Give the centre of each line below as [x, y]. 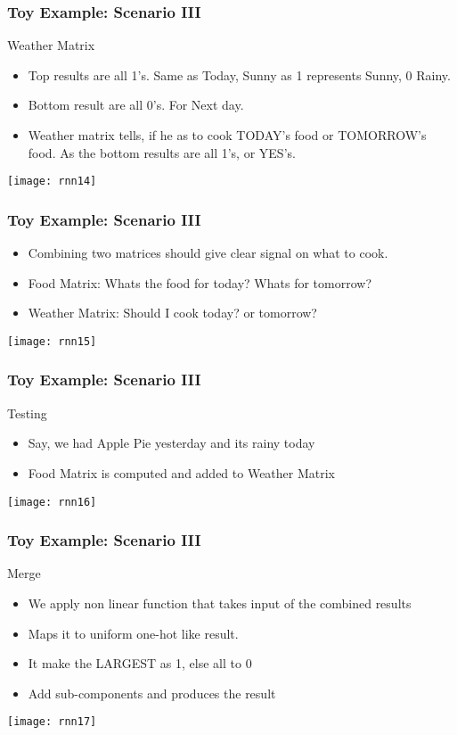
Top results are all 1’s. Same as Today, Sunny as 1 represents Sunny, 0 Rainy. [239, 74]
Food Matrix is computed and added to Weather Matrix [182, 472]
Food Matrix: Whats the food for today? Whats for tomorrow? [200, 282]
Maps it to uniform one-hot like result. [133, 633]
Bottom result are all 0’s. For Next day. [136, 105]
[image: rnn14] [52, 182]
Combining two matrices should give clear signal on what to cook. [208, 253]
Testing [27, 413]
